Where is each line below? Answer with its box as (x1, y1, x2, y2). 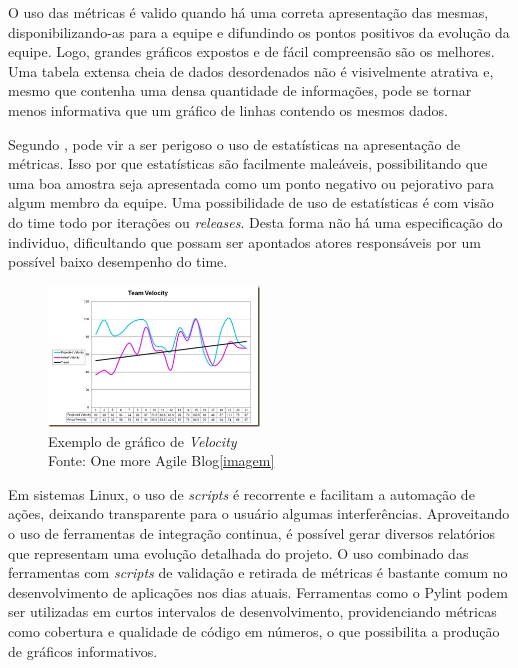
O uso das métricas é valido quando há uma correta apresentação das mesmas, (8, 2, 489, 22)
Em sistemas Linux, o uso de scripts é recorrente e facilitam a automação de (8, 483, 475, 504)
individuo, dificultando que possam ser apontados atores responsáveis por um (8, 231, 481, 252)
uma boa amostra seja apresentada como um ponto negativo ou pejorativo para (8, 172, 495, 193)
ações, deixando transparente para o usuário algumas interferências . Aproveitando (8, 503, 510, 524)
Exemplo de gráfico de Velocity (48, 430, 237, 451)
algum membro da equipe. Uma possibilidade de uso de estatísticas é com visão (8, 192, 494, 213)
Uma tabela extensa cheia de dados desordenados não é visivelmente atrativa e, (8, 60, 494, 81)
